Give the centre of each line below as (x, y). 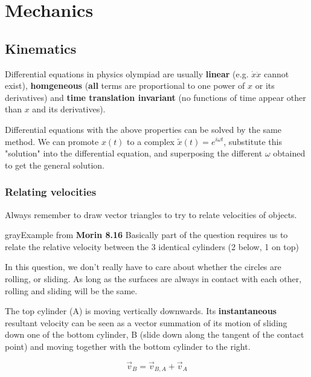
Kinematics (41, 48)
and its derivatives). (69, 109)
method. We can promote (52, 141)
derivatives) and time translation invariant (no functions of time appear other (155, 97)
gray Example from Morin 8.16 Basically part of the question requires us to (146, 235)
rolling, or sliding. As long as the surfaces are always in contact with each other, (153, 278)
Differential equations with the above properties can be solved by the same (143, 129)
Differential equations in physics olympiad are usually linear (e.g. (127, 73)
